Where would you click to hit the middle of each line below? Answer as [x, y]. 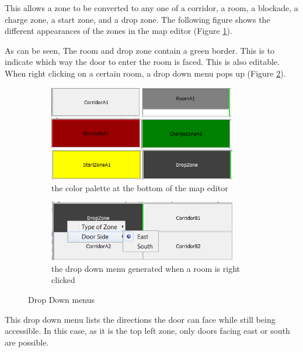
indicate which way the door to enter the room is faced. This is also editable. [142, 62]
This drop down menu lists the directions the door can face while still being [140, 319]
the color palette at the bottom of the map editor [140, 187]
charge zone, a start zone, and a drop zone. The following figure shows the [137, 19]
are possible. [27, 342]
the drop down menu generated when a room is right [146, 268]
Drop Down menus [62, 299]
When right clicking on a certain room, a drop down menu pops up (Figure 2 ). [145, 73]
